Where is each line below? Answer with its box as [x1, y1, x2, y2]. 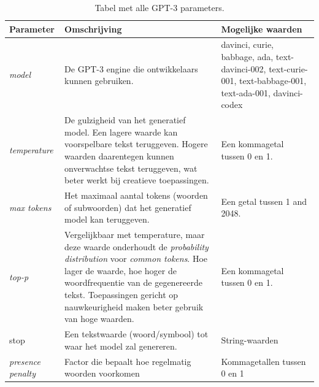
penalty [9, 367, 36, 380]
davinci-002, [221, 62, 266, 75]
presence [9, 354, 40, 367]
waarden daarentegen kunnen [64, 150, 174, 163]
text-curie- [269, 62, 308, 75]
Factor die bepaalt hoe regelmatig [64, 354, 191, 367]
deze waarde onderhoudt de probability [64, 240, 209, 253]
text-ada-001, [221, 86, 271, 99]
